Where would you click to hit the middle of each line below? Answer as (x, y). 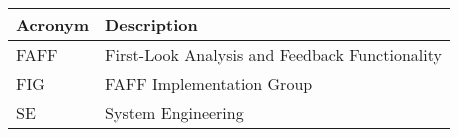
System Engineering (174, 112)
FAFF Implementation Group (209, 83)
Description (151, 24)
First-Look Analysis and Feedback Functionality (273, 54)
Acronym (53, 24)
